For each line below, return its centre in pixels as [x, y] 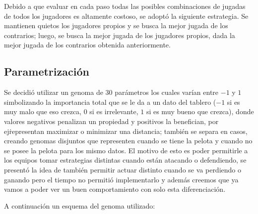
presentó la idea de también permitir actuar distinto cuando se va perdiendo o [123, 169]
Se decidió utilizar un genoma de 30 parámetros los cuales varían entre [111, 92]
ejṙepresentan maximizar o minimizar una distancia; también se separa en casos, [126, 131]
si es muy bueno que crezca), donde [200, 111]
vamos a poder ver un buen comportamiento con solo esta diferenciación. [115, 189]
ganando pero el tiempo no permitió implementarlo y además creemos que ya [121, 179]
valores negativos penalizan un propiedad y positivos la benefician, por [111, 121]
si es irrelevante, [114, 111]
